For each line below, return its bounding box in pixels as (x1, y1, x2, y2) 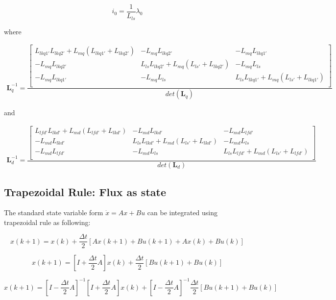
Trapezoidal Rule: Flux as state (4, 184, 166, 200)
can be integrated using (147, 207, 218, 218)
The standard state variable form (4, 207, 103, 218)
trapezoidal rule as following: (4, 217, 91, 227)
